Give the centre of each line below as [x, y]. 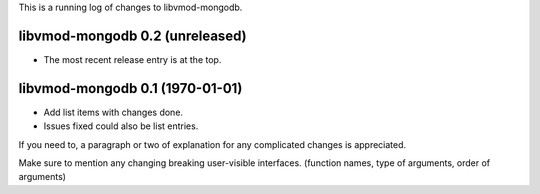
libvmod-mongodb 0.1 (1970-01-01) [130, 88]
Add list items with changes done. [113, 112]
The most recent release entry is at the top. [132, 59]
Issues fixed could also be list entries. [121, 126]
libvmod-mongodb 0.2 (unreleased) [132, 35]
